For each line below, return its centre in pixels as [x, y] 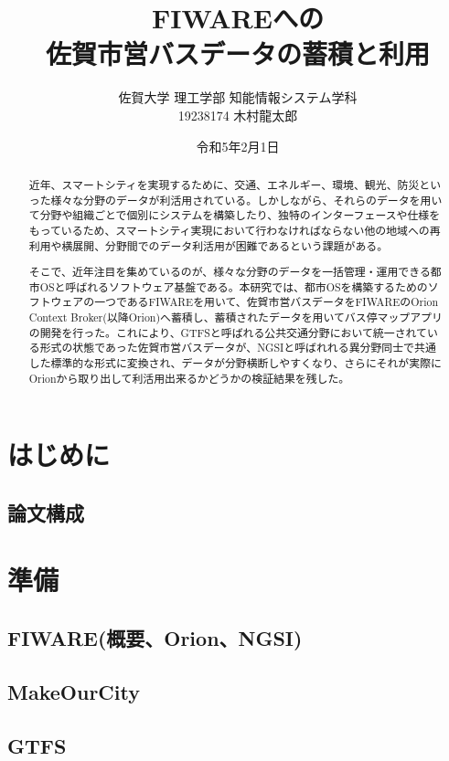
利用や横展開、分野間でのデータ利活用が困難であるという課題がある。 [208, 245]
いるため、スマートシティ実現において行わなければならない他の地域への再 [251, 230]
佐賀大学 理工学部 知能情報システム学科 [238, 97]
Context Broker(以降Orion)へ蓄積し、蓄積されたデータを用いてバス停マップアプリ [235, 317]
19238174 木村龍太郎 [238, 115]
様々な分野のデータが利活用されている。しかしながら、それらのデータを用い [246, 200]
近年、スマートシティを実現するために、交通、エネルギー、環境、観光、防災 [224, 184]
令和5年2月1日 [238, 146]
